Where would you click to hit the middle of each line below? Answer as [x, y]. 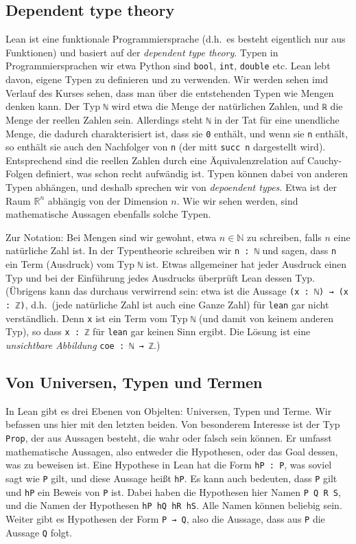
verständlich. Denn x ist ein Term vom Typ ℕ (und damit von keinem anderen [169, 318]
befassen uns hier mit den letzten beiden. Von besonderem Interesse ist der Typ [173, 424]
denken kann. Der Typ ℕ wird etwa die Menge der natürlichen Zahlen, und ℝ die [174, 106]
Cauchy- [324, 160]
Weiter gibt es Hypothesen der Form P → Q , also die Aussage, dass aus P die [165, 518]
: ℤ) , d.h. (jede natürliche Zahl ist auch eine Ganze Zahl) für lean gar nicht [167, 304]
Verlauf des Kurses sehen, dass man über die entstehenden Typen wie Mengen [170, 92]
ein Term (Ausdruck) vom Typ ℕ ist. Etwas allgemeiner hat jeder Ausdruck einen [176, 264]
